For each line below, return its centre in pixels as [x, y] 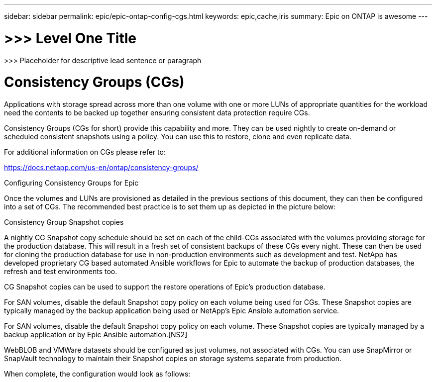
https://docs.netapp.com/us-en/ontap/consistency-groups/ [101, 167]
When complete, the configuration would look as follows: [97, 374]
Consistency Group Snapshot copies [64, 222]
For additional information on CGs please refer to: [85, 152]
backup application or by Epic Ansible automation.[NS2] [96, 334]
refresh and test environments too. [61, 271]
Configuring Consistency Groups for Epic [71, 183]
